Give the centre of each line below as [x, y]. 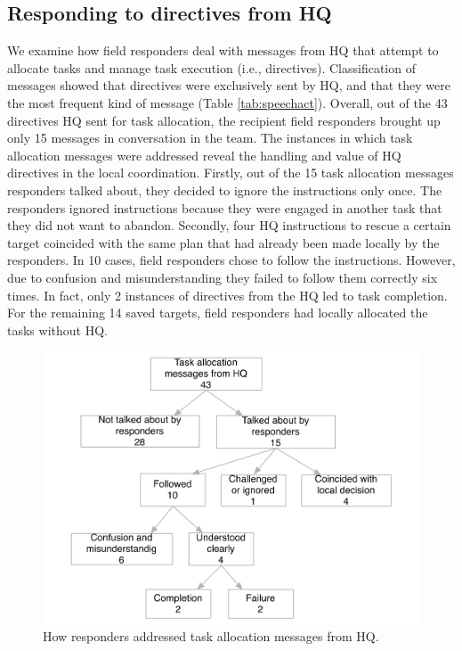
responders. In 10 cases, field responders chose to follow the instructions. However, [231, 260]
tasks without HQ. [57, 330]
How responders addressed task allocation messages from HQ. [211, 636]
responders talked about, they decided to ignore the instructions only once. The [225, 190]
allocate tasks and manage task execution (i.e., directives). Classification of [211, 67]
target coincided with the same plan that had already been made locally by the [223, 242]
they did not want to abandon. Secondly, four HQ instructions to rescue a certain [229, 225]
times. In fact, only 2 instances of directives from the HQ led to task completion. [227, 295]
